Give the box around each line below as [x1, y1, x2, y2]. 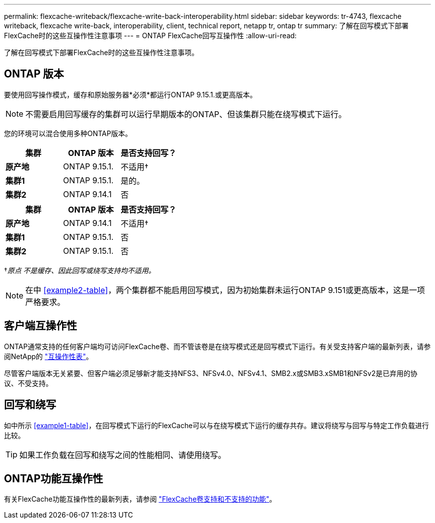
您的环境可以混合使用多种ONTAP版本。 [4, 129, 132, 138]
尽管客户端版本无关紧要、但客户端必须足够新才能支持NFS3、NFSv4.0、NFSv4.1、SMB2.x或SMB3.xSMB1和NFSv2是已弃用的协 [4, 369, 418, 377]
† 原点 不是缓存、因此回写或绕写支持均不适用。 [4, 266, 155, 275]
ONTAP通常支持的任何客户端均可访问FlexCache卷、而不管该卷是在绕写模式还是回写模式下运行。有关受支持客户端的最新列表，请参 [4, 342, 431, 351]
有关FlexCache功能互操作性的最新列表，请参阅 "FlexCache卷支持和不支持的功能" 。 [4, 495, 277, 504]
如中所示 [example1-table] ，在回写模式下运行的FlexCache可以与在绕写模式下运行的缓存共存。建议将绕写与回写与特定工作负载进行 [4, 421, 429, 430]
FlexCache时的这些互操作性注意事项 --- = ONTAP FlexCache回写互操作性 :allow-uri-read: [4, 31, 297, 40]
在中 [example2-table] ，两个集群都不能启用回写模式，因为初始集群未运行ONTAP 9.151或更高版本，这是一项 [25, 285, 425, 295]
